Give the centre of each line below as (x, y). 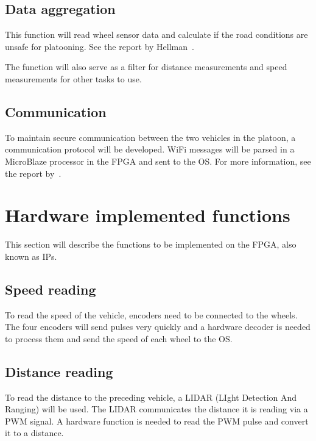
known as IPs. (31, 256)
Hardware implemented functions (148, 215)
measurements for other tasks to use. (73, 78)
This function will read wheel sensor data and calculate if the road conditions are (156, 34)
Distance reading (59, 371)
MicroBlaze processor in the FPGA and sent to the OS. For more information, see (158, 161)
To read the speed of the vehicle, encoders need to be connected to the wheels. (151, 314)
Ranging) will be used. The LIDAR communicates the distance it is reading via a (156, 409)
